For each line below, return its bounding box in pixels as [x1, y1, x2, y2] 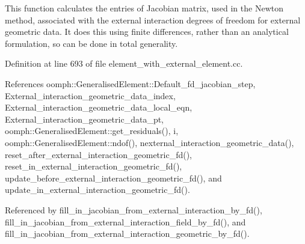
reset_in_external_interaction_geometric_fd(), [5, 160, 182, 172]
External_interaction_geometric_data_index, [5, 89, 176, 102]
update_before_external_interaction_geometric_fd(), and [5, 171, 222, 184]
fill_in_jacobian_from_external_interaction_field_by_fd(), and [5, 215, 246, 228]
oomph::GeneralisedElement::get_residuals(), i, [5, 124, 179, 137]
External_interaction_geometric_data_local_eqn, [5, 101, 193, 114]
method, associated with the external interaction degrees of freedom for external [5, 13, 301, 26]
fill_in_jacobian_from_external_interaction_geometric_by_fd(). [5, 227, 250, 240]
